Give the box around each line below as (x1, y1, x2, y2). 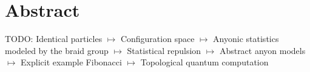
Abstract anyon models (219, 44, 306, 56)
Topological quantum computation (140, 56, 269, 68)
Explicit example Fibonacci (21, 56, 122, 68)
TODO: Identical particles (5, 32, 103, 45)
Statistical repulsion (127, 44, 201, 56)
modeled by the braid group (5, 44, 109, 56)
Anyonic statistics (213, 32, 279, 45)
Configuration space (120, 32, 195, 45)
